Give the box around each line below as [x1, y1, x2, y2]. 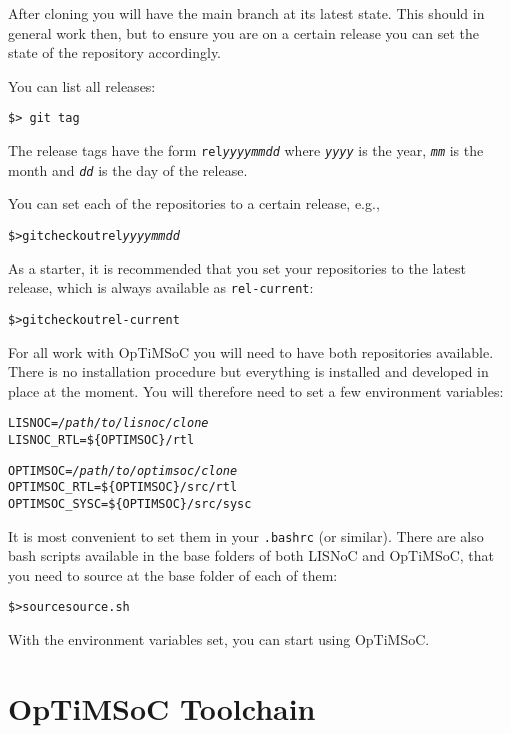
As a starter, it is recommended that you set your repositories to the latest [8, 257, 467, 278]
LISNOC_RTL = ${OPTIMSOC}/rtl [8, 432, 195, 447]
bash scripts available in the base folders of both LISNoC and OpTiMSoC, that [8, 545, 495, 566]
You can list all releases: [8, 75, 156, 96]
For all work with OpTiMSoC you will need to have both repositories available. [8, 341, 494, 362]
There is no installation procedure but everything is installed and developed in [8, 361, 489, 382]
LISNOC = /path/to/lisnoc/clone [8, 416, 209, 431]
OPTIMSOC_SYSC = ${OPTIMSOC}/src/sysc [8, 496, 252, 511]
